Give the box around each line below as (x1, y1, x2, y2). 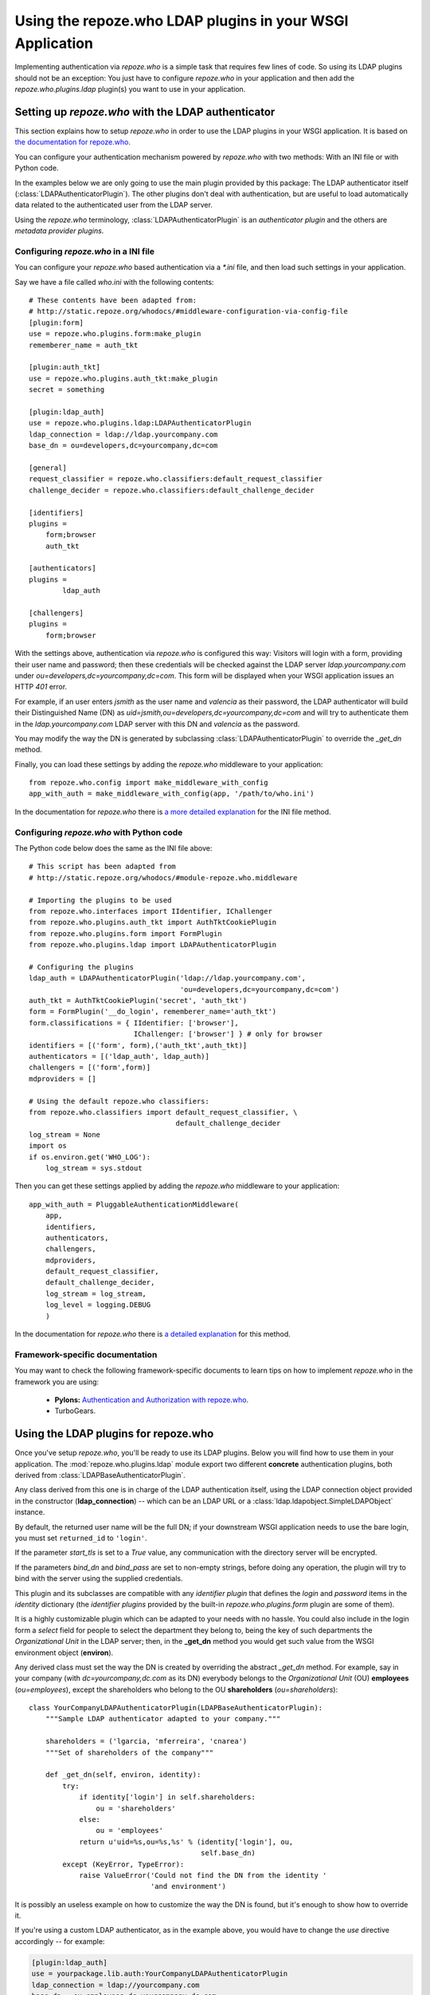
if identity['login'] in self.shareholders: (79, 1792, 256, 1802)
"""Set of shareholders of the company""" (45, 1748, 214, 1757)
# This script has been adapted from (29, 862, 177, 871)
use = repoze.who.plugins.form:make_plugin (29, 330, 201, 338)
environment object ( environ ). (14, 1648, 114, 1657)
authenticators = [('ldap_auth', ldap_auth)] (29, 1052, 210, 1061)
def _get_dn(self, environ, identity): (45, 1770, 201, 1780)
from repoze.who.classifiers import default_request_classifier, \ (29, 1108, 298, 1116)
